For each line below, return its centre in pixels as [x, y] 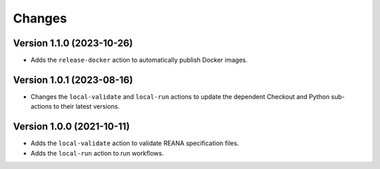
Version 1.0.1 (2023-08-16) [73, 80]
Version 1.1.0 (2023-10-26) [73, 43]
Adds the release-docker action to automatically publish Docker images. [139, 60]
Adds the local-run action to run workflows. [97, 153]
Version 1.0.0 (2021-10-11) [71, 127]
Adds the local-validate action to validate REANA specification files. [135, 143]
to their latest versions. [86, 107]
